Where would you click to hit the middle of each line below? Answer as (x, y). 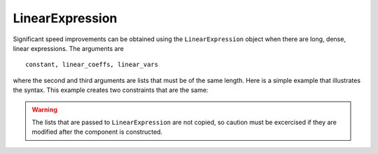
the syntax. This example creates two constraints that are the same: (111, 90)
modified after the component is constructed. (97, 132)
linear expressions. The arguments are (68, 48)
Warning (44, 109)
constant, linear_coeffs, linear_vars (92, 65)
